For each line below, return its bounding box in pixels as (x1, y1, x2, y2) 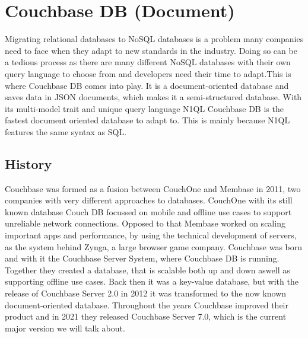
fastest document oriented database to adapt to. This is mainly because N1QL (5, 114, 290, 126)
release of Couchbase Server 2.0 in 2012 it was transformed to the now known (5, 287, 287, 299)
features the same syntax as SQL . (5, 125, 127, 138)
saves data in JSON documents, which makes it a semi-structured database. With (5, 91, 302, 103)
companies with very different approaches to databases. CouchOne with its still (5, 194, 293, 206)
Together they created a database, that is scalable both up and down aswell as (5, 263, 290, 276)
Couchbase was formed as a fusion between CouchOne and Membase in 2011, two (5, 182, 301, 194)
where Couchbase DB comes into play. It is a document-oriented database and (5, 79, 289, 91)
